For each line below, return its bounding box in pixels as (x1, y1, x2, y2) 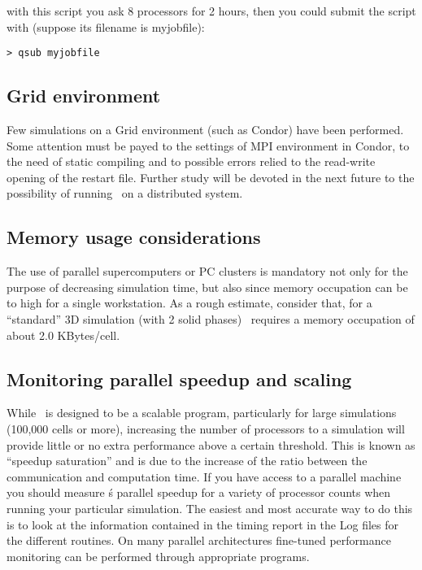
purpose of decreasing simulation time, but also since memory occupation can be (7, 278, 408, 295)
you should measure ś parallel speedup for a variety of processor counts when (7, 484, 391, 501)
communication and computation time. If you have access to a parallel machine (7, 468, 402, 485)
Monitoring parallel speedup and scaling (7, 366, 352, 391)
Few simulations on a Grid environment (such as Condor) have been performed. (7, 121, 404, 138)
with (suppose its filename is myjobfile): (7, 18, 205, 35)
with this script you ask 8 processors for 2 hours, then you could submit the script (7, 2, 416, 19)
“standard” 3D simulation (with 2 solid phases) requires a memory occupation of (7, 311, 415, 327)
